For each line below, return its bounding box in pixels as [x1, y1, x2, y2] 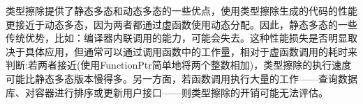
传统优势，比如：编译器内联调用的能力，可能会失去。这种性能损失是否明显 [6, 31, 348, 45]
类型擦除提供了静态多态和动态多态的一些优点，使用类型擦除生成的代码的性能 [6, 3, 357, 17]
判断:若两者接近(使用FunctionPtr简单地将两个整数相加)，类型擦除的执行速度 [6, 58, 352, 72]
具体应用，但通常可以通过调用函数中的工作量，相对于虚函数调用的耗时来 [24, 44, 357, 58]
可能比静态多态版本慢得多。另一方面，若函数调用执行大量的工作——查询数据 [6, 71, 357, 85]
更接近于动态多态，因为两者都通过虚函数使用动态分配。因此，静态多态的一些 [6, 17, 357, 31]
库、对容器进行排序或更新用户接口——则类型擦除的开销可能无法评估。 [6, 85, 328, 99]
